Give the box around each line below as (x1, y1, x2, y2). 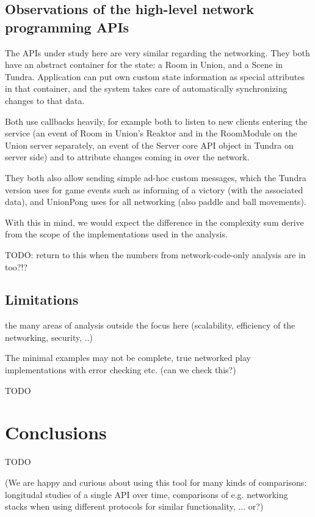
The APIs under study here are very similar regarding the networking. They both (5, 46, 310, 59)
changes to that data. (5, 94, 85, 106)
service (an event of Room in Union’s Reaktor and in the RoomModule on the (5, 127, 297, 139)
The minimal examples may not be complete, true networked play (5, 351, 252, 364)
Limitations (5, 290, 79, 309)
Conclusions (5, 420, 107, 445)
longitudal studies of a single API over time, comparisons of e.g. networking (5, 488, 288, 500)
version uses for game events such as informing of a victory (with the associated (5, 183, 303, 196)
